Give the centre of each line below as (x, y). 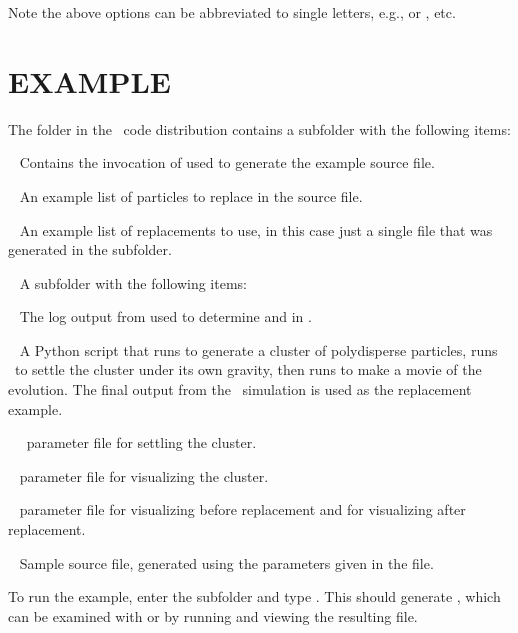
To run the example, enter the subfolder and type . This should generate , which (254, 596)
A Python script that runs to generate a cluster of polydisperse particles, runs (258, 349)
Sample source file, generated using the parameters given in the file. (226, 562)
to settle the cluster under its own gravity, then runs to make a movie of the (248, 369)
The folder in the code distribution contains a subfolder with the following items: (259, 128)
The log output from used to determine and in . (165, 316)
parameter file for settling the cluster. (141, 442)
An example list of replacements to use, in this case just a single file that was (256, 229)
